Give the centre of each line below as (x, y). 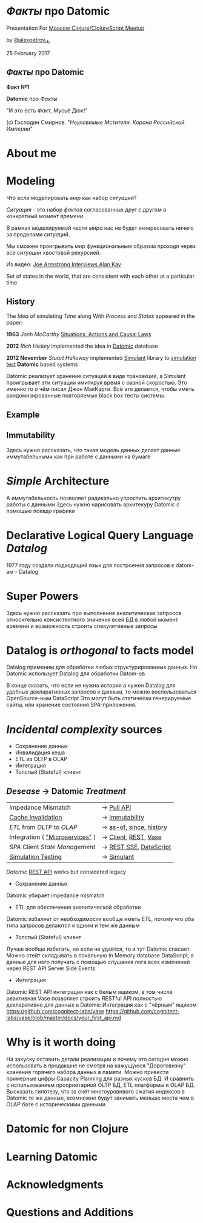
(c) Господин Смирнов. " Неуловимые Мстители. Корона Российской (95, 122)
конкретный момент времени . (45, 216)
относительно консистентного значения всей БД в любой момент (92, 619)
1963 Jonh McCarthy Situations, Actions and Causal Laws (79, 334)
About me (32, 153)
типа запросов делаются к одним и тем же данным (73, 926)
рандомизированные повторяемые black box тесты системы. (86, 396)
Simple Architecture (58, 481)
